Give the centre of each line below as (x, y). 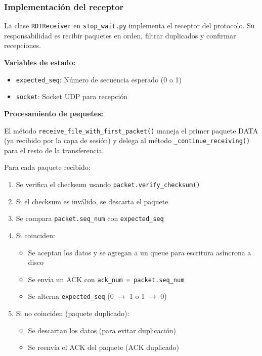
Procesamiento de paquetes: (54, 113)
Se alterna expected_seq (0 (71, 296)
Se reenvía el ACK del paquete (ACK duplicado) (103, 347)
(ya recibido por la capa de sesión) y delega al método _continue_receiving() (127, 140)
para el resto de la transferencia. (54, 150)
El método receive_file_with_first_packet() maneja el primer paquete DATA (131, 130)
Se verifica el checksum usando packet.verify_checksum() (108, 184)
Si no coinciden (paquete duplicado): (73, 313)
